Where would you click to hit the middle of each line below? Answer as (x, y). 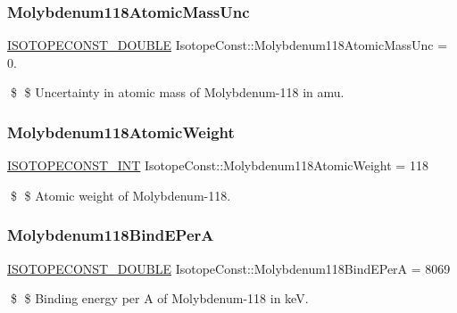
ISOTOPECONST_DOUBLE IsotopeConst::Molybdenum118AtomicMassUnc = (228, 45)
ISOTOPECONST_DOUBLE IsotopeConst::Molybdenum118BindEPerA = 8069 (229, 268)
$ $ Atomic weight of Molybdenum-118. (120, 195)
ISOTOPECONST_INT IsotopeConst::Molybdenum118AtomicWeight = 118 (218, 165)
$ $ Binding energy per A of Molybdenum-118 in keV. (159, 298)
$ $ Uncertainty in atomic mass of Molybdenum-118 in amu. (177, 92)
